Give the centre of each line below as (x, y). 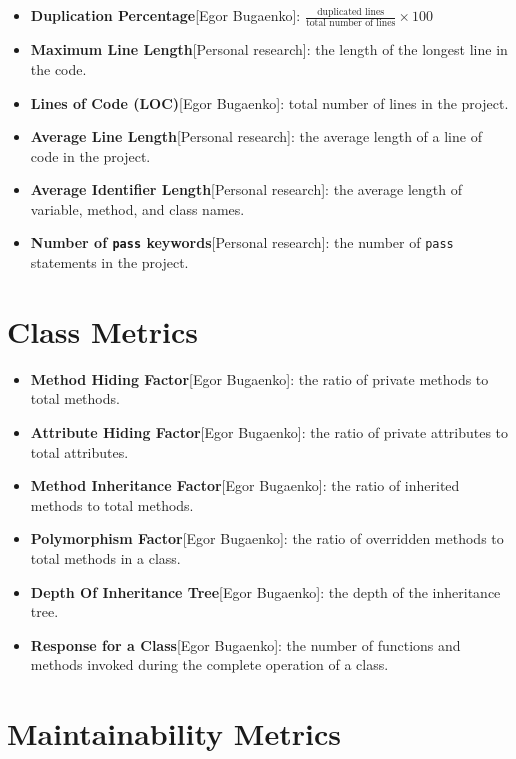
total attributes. (79, 451)
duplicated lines (351, 11)
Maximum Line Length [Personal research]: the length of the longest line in (269, 49)
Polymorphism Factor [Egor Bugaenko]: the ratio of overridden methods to (267, 538)
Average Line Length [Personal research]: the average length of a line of (256, 136)
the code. (58, 68)
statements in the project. (109, 262)
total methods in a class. (105, 558)
